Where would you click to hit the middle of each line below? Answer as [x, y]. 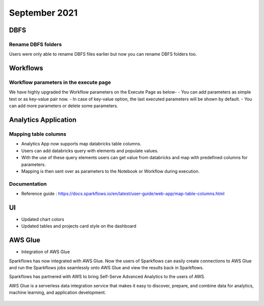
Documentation [28, 184]
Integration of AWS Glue [46, 252]
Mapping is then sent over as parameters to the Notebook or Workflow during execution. [110, 171]
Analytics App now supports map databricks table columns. [81, 144]
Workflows [26, 68]
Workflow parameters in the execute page [60, 82]
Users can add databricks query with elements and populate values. [90, 151]
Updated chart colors [43, 219]
